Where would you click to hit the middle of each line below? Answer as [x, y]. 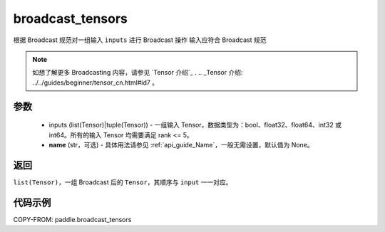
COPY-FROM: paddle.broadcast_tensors [72, 219]
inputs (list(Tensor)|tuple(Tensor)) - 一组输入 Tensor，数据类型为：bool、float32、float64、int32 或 [195, 125]
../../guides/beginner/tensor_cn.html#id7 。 [96, 83]
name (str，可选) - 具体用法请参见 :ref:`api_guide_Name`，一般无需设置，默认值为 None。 [181, 144]
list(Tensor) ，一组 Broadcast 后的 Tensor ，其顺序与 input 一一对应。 [123, 182]
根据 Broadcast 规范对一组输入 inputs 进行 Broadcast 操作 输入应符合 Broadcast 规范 [140, 40]
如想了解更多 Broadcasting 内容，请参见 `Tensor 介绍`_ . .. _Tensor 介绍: [138, 73]
